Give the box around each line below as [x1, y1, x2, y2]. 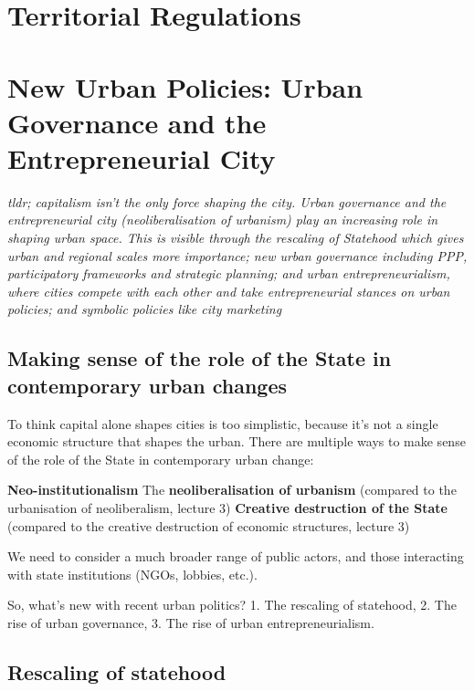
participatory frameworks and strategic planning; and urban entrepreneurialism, [7, 264, 450, 283]
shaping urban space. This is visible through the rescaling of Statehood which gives [7, 228, 464, 247]
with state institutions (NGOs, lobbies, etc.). [7, 564, 258, 583]
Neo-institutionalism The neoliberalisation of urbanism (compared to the [7, 480, 457, 499]
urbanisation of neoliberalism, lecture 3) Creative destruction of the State [7, 498, 448, 517]
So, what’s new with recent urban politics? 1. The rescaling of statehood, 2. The [7, 595, 457, 614]
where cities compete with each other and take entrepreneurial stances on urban [7, 281, 450, 300]
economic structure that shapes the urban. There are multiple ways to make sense [7, 432, 466, 451]
